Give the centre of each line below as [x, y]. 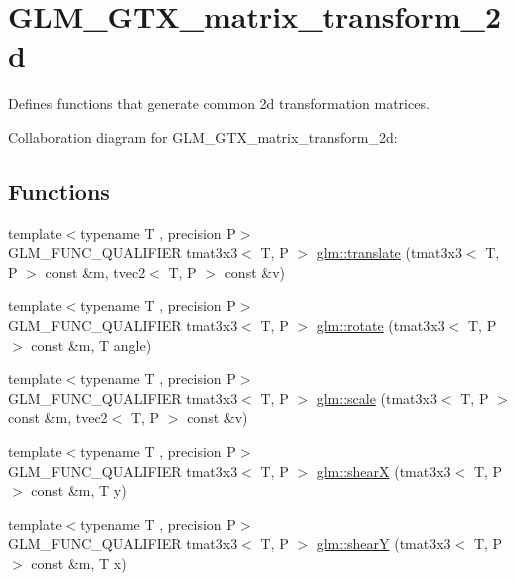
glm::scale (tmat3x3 [376, 397]
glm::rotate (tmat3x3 [380, 325]
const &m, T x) [79, 563]
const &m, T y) [79, 490]
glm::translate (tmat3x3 [389, 252]
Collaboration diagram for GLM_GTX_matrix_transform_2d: [203, 136]
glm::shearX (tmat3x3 [383, 470]
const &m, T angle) [91, 344]
